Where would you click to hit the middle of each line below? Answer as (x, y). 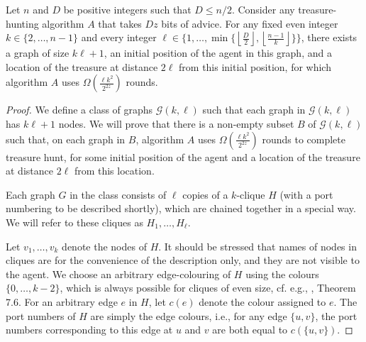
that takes (120, 23)
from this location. (114, 171)
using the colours (282, 274)
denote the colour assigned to (262, 301)
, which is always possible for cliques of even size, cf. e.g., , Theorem (208, 288)
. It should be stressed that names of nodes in (257, 246)
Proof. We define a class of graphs (79, 110)
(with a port (306, 194)
